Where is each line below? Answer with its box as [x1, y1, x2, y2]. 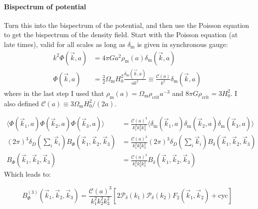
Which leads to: [4, 169, 51, 179]
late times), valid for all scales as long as [4, 39, 125, 49]
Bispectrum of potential [4, 1, 86, 11]
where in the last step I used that [4, 88, 104, 98]
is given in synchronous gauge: [137, 39, 228, 49]
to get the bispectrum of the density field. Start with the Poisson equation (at [4, 29, 238, 40]
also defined [4, 98, 39, 108]
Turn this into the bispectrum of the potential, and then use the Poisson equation [4, 20, 249, 30]
